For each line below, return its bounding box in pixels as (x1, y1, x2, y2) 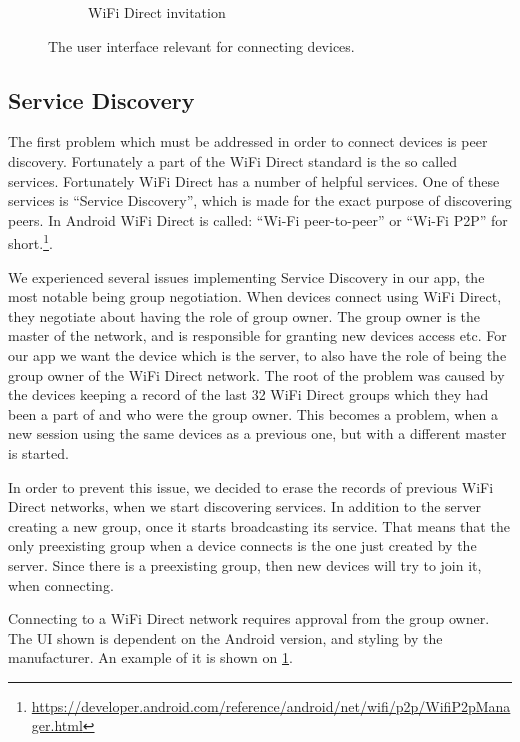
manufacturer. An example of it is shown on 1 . (8, 647, 293, 668)
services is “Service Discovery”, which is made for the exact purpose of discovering (8, 190, 512, 211)
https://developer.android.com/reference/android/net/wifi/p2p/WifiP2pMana (31, 695, 511, 716)
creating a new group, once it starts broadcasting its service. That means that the (8, 515, 510, 536)
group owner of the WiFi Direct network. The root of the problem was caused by (8, 364, 505, 385)
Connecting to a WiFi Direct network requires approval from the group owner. (8, 608, 490, 629)
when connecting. (8, 574, 114, 595)
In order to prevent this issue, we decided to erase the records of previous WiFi (8, 476, 494, 497)
